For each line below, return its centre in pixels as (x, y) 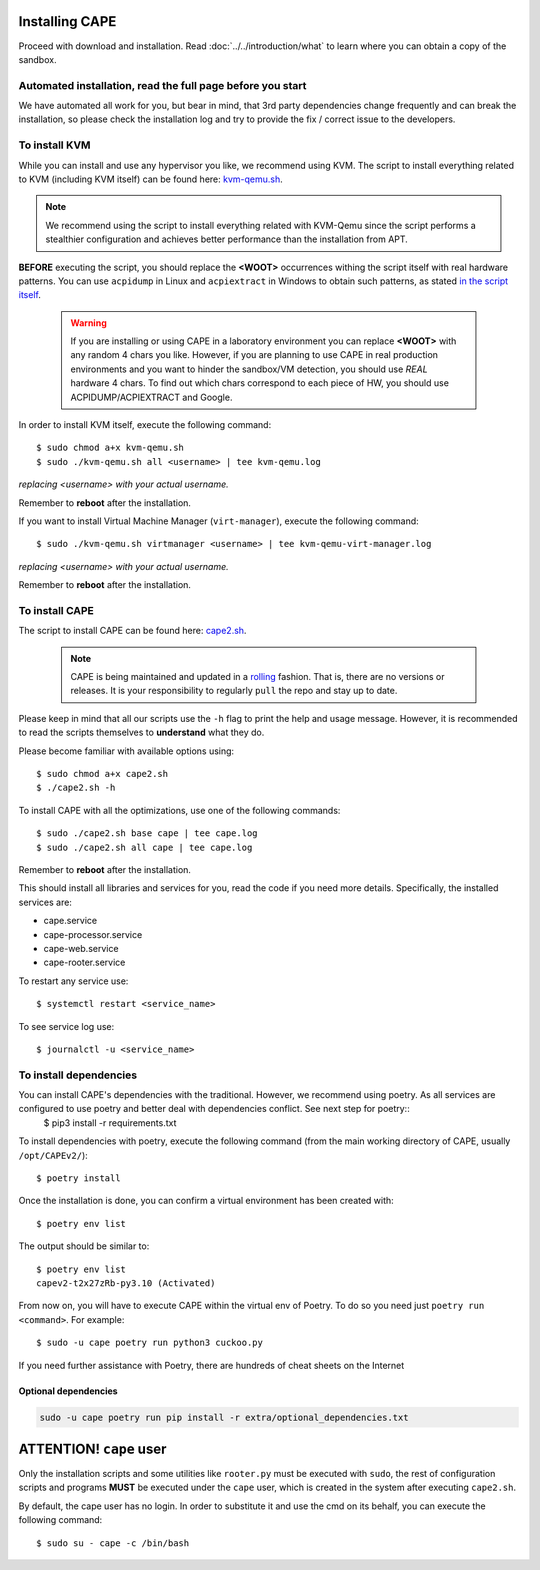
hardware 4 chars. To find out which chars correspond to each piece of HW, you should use (260, 383)
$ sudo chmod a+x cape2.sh (102, 774)
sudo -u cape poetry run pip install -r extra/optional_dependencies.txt (224, 1417)
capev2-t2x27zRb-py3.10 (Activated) (126, 1283)
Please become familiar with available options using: (126, 751)
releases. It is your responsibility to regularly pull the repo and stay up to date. (234, 691)
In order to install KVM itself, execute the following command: (145, 425)
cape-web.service (81, 948)
